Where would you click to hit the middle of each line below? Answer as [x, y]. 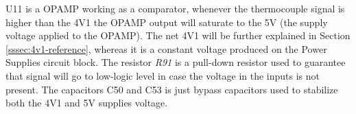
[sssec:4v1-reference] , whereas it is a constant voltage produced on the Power [166, 48]
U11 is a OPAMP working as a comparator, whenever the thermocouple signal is [175, 8]
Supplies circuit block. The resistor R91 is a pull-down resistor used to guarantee [176, 62]
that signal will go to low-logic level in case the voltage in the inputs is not [163, 75]
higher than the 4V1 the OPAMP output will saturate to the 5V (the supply [167, 22]
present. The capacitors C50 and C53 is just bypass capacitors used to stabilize [172, 89]
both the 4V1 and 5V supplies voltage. [87, 103]
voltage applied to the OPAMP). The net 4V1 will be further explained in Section [178, 35]
